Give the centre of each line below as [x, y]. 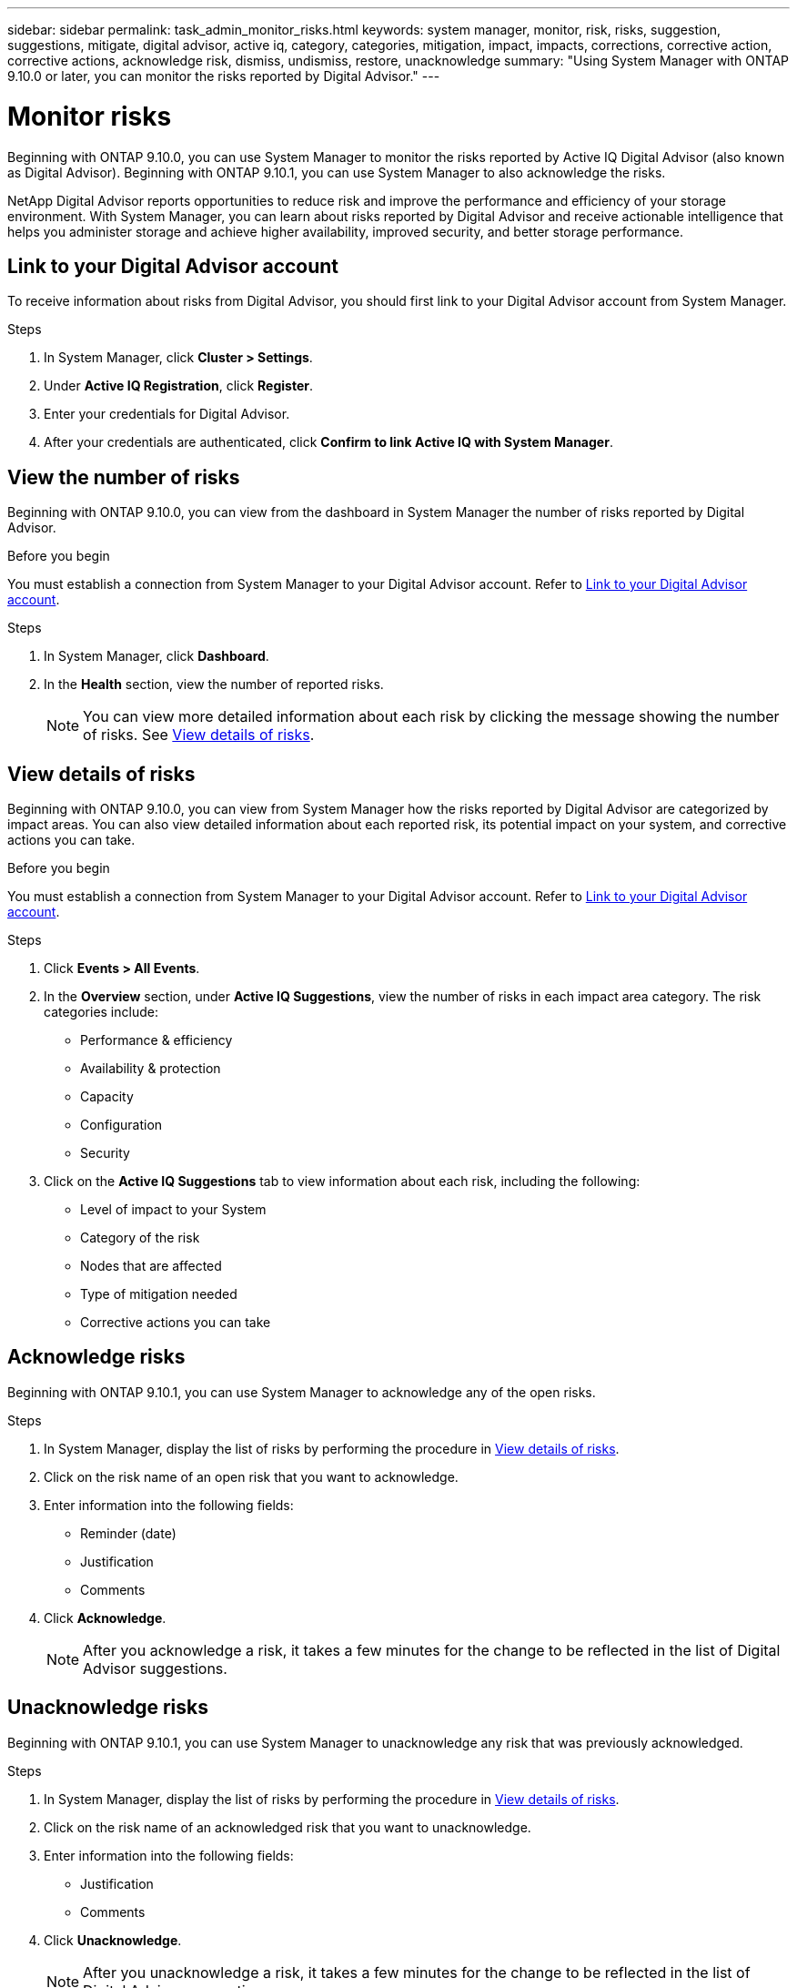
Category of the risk [140, 1238]
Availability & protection [151, 1069]
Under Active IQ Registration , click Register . [178, 386]
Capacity [107, 1097]
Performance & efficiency [156, 1040]
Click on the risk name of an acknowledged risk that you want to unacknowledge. [288, 1827]
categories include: [101, 1012]
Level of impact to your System [173, 1210]
